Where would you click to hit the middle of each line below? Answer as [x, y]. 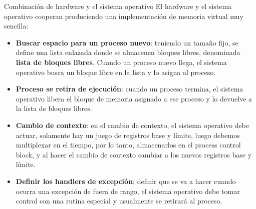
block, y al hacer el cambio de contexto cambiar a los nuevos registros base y [134, 154]
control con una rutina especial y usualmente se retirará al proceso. [119, 201]
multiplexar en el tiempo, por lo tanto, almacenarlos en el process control [128, 145]
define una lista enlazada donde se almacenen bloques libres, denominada [128, 52]
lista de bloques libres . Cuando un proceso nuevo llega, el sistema [121, 62]
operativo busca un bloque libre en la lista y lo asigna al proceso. [116, 72]
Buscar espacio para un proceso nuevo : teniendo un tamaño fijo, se [127, 42]
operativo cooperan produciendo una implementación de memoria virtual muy [124, 16]
